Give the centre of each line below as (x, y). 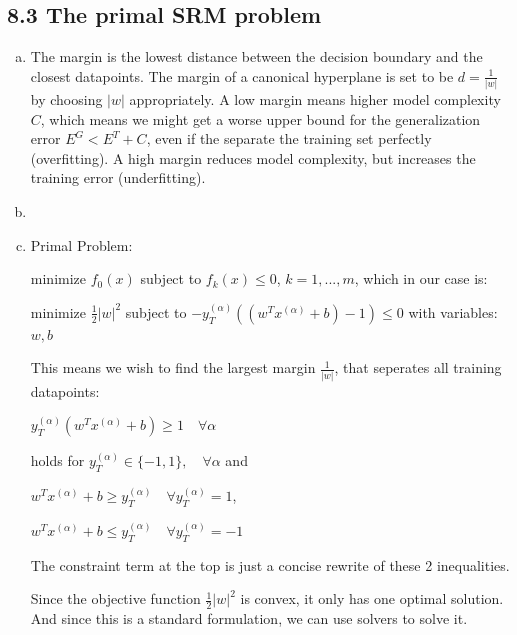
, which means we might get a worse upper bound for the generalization (260, 118)
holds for (57, 460)
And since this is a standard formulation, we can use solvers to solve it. (249, 618)
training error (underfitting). (118, 177)
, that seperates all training (418, 367)
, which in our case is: (421, 278)
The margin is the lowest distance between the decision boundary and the (256, 56)
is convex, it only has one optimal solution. (372, 598)
